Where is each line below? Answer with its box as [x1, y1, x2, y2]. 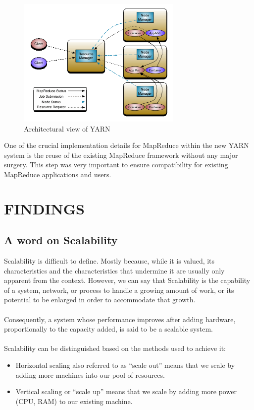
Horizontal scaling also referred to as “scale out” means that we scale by [15, 360, 235, 370]
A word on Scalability [4, 232, 118, 248]
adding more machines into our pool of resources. [15, 369, 165, 380]
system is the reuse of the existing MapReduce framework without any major [4, 149, 238, 160]
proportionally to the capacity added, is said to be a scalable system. [4, 324, 213, 334]
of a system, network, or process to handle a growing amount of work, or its [4, 284, 234, 295]
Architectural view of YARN [24, 123, 110, 134]
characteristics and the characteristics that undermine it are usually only [4, 265, 225, 275]
